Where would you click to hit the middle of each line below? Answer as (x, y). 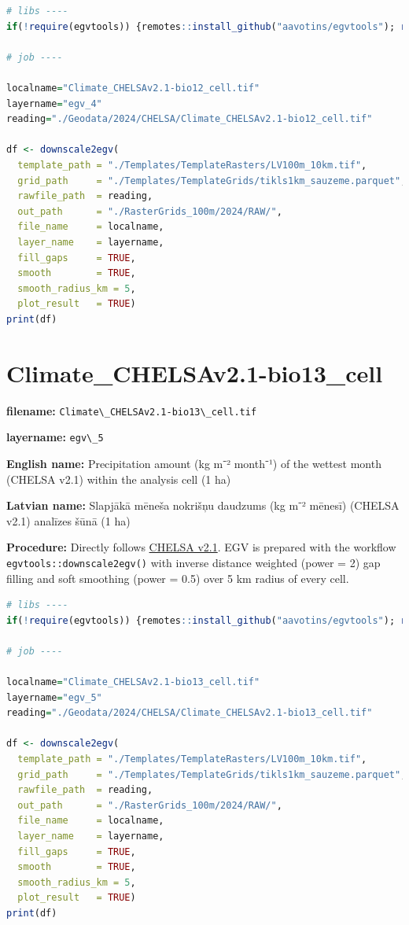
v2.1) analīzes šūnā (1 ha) (68, 520)
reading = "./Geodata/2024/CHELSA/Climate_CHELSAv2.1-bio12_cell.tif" (190, 119)
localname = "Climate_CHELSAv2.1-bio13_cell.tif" (133, 682)
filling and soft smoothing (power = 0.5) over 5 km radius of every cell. (178, 578)
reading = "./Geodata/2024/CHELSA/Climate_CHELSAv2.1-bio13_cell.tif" (190, 713)
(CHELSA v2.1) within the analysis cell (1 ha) (119, 479)
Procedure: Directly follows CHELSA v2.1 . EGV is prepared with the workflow (201, 547)
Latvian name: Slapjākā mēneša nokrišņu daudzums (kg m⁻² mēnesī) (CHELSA (203, 505)
